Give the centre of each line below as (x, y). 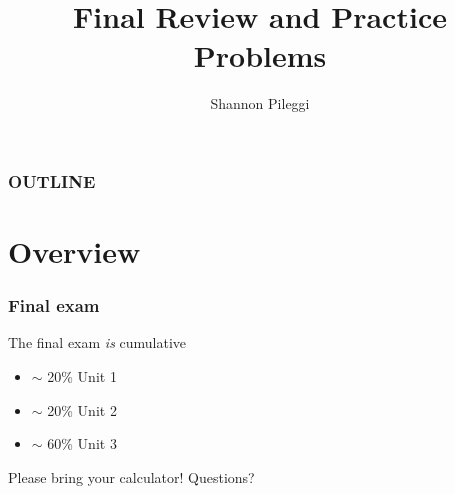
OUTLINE (52, 180)
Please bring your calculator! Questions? (131, 476)
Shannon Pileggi (260, 103)
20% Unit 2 (82, 409)
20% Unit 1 (82, 376)
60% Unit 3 (82, 443)
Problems (260, 55)
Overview (74, 251)
